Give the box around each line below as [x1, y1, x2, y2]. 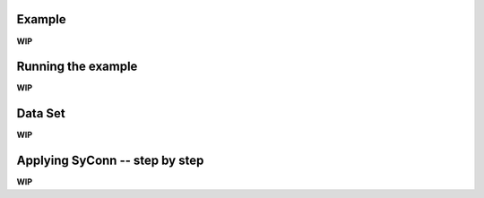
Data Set [16, 106, 66, 121]
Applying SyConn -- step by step [16, 153, 204, 168]
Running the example [16, 59, 138, 74]
